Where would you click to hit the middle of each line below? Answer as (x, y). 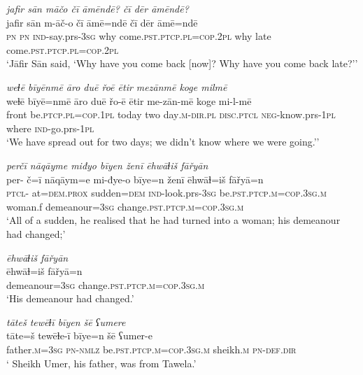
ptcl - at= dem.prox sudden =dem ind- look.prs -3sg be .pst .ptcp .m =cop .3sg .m (166, 193)
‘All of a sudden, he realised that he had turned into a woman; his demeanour (173, 220)
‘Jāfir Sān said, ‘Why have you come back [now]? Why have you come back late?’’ (182, 63)
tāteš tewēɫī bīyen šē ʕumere (66, 321)
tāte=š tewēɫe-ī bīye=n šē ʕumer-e (79, 335)
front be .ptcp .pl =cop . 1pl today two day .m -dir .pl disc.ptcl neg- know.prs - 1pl (171, 114)
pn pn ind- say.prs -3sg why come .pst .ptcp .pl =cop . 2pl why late (139, 36)
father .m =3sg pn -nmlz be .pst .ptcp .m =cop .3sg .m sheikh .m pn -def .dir (151, 349)
